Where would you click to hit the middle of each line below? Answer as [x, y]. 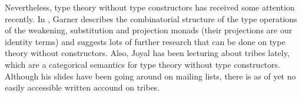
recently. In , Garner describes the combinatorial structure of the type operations [151, 18]
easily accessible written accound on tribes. [82, 87]
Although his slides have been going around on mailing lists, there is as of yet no [150, 76]
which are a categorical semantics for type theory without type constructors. [142, 64]
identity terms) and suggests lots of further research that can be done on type [145, 41]
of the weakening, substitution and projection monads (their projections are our [149, 30]
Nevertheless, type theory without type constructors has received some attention [150, 7]
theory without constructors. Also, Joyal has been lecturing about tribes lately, [147, 53]
